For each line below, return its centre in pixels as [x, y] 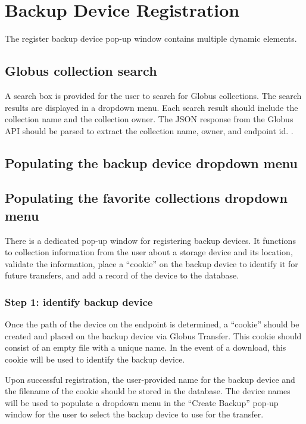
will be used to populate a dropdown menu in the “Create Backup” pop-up [142, 402]
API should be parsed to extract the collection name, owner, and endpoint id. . [149, 130]
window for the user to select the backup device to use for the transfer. [134, 414]
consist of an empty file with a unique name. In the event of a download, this [146, 347]
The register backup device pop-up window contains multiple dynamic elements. [151, 38]
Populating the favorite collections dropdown [146, 198]
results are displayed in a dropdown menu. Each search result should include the [152, 107]
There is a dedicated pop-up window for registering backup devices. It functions [150, 240]
